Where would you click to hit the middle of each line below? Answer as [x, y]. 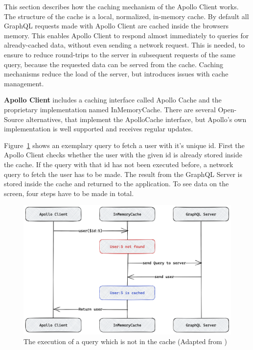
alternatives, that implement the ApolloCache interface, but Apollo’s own [136, 119]
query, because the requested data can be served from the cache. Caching [114, 64]
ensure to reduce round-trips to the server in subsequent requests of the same [120, 54]
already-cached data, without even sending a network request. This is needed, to [124, 45]
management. [24, 83]
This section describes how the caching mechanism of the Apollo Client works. [121, 6]
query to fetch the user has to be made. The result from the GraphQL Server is [123, 174]
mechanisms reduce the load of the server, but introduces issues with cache [116, 74]
